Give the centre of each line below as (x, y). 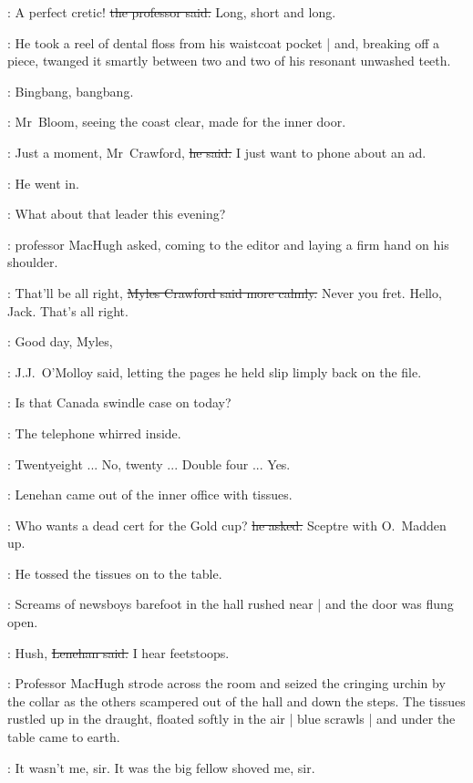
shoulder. (33, 262)
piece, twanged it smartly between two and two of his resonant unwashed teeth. (229, 61)
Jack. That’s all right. (68, 310)
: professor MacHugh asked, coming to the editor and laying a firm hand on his (228, 244)
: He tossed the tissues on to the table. (115, 573)
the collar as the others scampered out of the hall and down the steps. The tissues (236, 701)
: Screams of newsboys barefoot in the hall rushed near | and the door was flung (231, 604)
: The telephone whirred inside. (94, 433)
